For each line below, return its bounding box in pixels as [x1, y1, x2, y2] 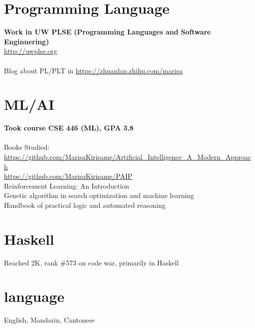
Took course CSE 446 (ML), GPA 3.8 [4, 123, 134, 133]
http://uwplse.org [4, 46, 57, 56]
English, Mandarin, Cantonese [4, 315, 95, 325]
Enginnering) [4, 36, 49, 46]
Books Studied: [4, 142, 50, 152]
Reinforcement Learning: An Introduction [4, 180, 129, 191]
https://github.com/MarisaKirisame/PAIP [4, 171, 133, 181]
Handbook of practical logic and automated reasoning [4, 199, 166, 210]
